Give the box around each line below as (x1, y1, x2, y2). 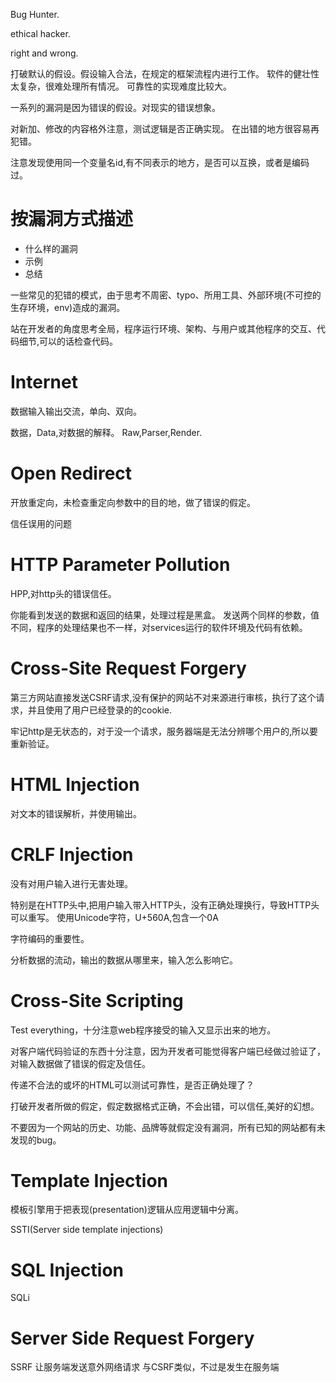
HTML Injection (10, 773, 140, 796)
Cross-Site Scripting (10, 989, 184, 1012)
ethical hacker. (10, 28, 71, 39)
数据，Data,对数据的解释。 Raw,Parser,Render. (10, 426, 203, 438)
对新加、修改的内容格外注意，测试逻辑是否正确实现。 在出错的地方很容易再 (10, 123, 320, 134)
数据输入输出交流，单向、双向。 (10, 405, 142, 417)
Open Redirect (10, 462, 133, 485)
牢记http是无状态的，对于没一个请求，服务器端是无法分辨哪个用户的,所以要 (10, 725, 319, 737)
